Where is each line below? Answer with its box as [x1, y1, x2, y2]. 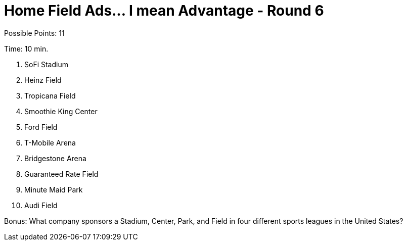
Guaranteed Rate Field [24, 169, 99, 178]
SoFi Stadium [24, 60, 68, 69]
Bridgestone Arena [24, 154, 86, 163]
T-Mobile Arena [24, 138, 76, 147]
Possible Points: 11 [4, 28, 65, 37]
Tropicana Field [24, 91, 76, 100]
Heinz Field [24, 75, 62, 84]
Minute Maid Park [24, 185, 83, 194]
